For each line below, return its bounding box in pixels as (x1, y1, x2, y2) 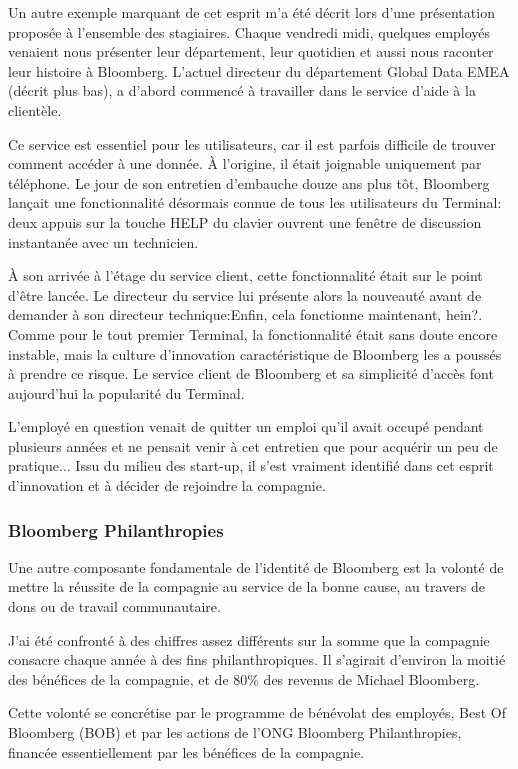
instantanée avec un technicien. (8, 231, 199, 252)
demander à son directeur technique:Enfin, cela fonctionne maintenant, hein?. (8, 304, 483, 325)
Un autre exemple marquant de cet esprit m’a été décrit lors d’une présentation (8, 2, 495, 22)
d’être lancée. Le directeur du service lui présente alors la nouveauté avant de (8, 284, 482, 305)
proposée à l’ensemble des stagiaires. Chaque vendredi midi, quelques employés (8, 21, 491, 42)
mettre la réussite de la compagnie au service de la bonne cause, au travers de (8, 576, 485, 597)
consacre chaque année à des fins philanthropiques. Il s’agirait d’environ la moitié (8, 649, 506, 670)
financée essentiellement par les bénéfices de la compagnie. (8, 741, 365, 762)
